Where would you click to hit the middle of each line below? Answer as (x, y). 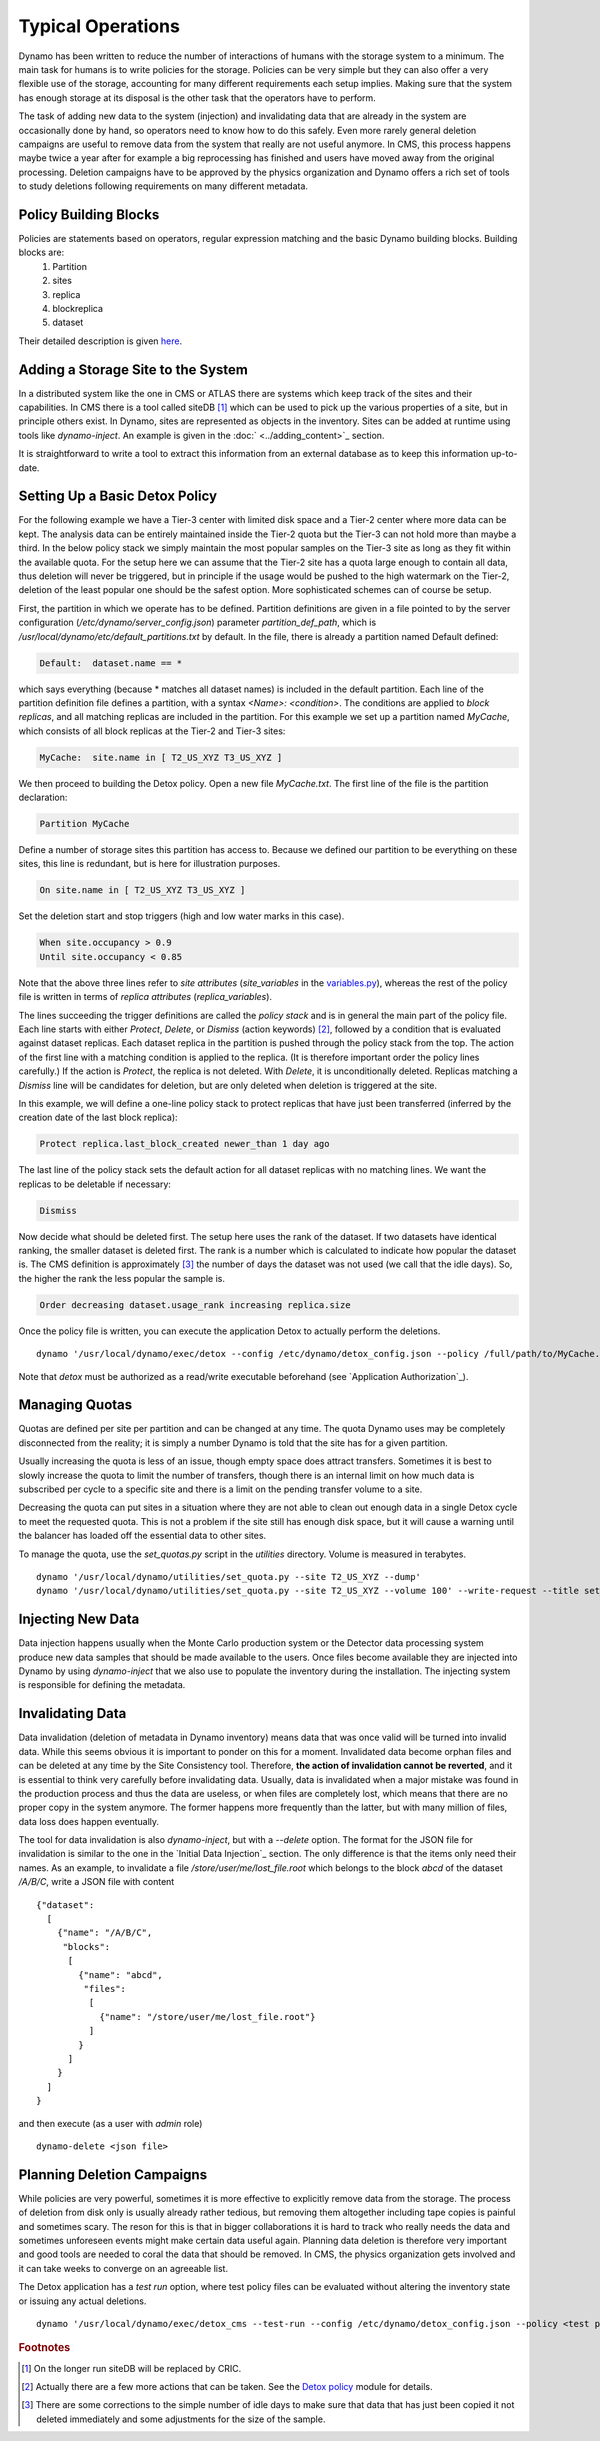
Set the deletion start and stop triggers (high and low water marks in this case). (181, 916)
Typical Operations (99, 26)
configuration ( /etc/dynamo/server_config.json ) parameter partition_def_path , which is (197, 622)
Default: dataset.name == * (111, 663)
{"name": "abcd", (121, 1974)
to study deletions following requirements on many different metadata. (163, 186)
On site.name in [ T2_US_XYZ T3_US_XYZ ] (142, 890)
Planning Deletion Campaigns (113, 2174)
